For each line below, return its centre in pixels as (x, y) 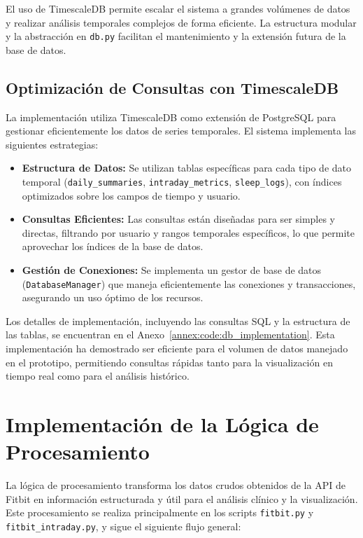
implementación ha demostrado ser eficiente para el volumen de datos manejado (177, 349)
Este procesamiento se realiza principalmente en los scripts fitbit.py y (160, 512)
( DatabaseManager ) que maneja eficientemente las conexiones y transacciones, (189, 283)
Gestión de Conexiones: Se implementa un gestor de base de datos (172, 270)
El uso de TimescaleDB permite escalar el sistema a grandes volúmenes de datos (178, 8)
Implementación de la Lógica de (162, 424)
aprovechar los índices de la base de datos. (113, 246)
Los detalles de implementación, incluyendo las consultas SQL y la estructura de (178, 320)
